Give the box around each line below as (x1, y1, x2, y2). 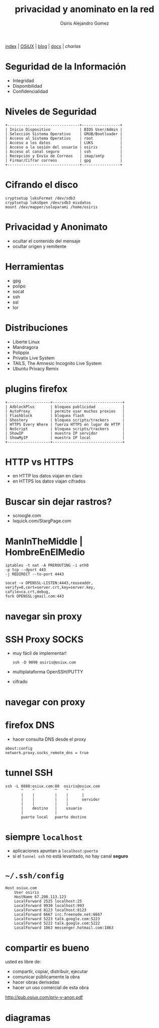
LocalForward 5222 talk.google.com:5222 (14, 921, 100, 926)
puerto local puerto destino (21, 814, 87, 820)
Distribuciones (5, 322, 68, 333)
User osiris (14, 890, 39, 895)
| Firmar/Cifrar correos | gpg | (5, 158, 123, 163)
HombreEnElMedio (5, 546, 85, 558)
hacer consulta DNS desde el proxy (12, 736, 87, 742)
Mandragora (12, 344, 39, 350)
